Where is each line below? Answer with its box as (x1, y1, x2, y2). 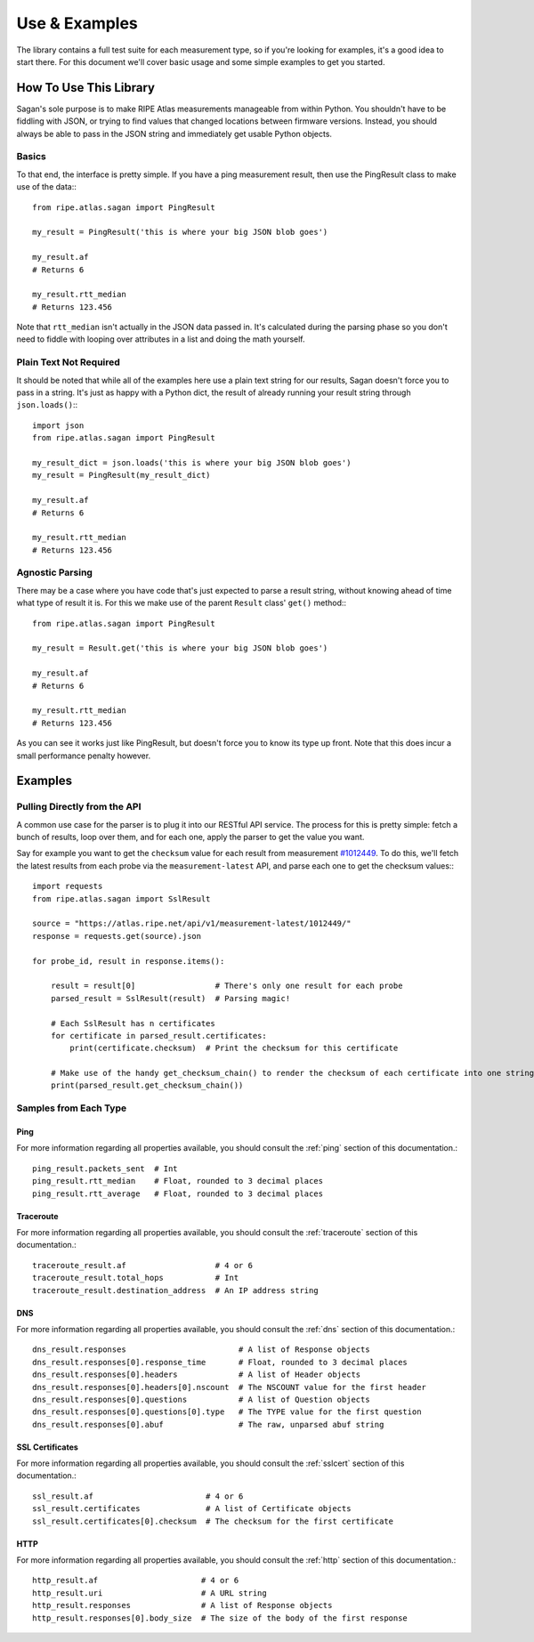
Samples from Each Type (16, 1102, 127, 1114)
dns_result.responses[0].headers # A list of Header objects (32, 1370, 361, 1379)
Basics (16, 150, 46, 163)
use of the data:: (16, 182, 77, 192)
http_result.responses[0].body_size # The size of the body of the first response (32, 1613, 409, 1623)
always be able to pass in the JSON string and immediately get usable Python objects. (16, 128, 333, 139)
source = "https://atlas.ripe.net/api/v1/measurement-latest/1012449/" (32, 918, 352, 929)
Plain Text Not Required (16, 356, 120, 368)
